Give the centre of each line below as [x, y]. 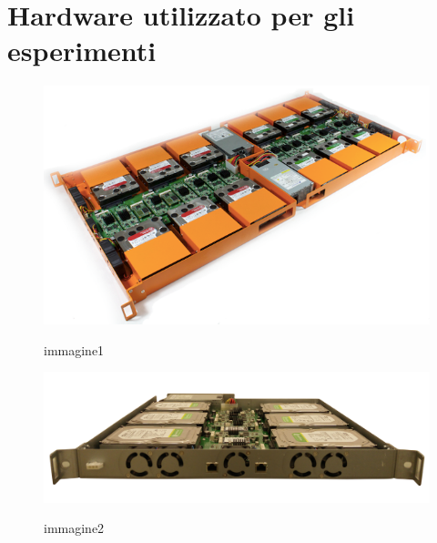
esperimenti [82, 51]
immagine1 [74, 349]
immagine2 [74, 528]
